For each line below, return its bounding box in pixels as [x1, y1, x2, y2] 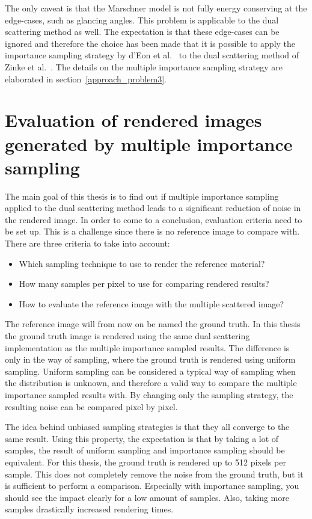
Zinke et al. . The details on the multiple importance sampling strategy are [5, 60, 283, 73]
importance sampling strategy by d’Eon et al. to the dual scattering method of [5, 49, 299, 61]
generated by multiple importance [5, 131, 293, 156]
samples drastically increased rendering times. [5, 503, 174, 515]
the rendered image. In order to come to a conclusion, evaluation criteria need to [5, 213, 302, 226]
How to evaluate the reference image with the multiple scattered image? [19, 297, 284, 310]
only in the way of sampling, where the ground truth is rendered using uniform [5, 353, 296, 366]
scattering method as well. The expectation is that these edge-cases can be [5, 25, 280, 38]
